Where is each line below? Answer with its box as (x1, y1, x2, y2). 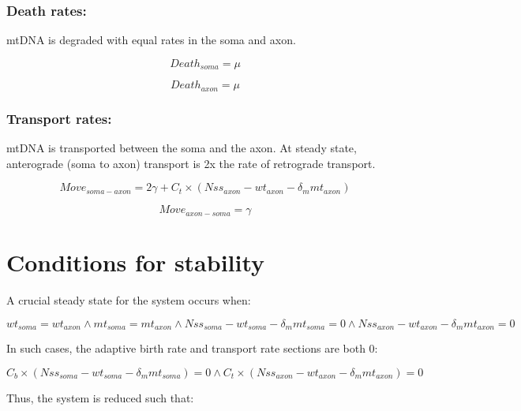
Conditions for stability (6, 246, 265, 278)
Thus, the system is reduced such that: (6, 389, 194, 405)
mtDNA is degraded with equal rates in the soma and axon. (6, 32, 296, 48)
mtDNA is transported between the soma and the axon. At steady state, (6, 139, 357, 155)
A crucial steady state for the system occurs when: (6, 292, 251, 308)
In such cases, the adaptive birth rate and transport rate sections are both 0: (6, 340, 378, 357)
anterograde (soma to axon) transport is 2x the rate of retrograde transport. (6, 155, 376, 171)
